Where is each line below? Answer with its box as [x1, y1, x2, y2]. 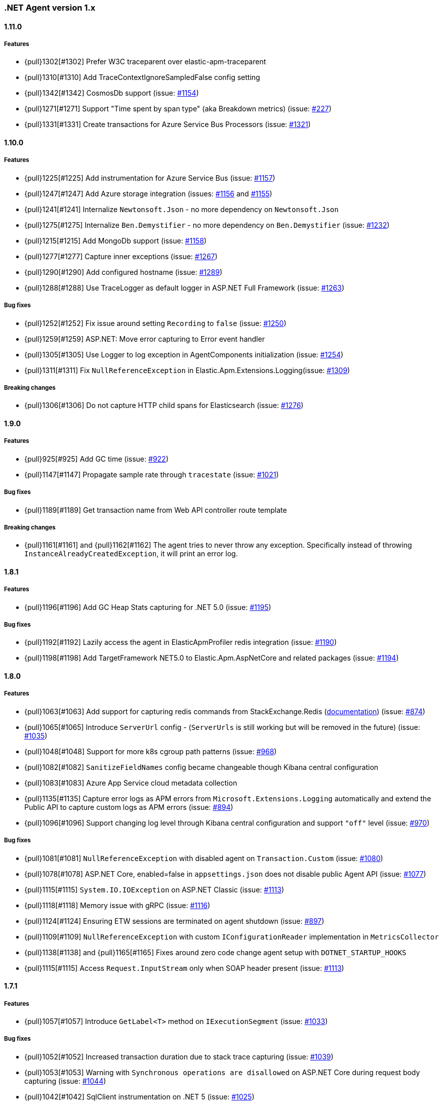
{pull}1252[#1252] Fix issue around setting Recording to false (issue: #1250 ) [24, 318, 287, 328]
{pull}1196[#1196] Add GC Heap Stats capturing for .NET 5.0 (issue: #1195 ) [24, 602, 271, 611]
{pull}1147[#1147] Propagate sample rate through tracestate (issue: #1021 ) [24, 470, 279, 479]
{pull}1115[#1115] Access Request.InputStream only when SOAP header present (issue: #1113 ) [24, 963, 344, 972]
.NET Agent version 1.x [4, 3, 96, 13]
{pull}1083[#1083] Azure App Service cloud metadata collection [24, 778, 237, 787]
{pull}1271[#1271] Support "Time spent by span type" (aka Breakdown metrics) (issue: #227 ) [24, 104, 332, 113]
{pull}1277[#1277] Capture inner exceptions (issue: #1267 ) [24, 252, 218, 261]
